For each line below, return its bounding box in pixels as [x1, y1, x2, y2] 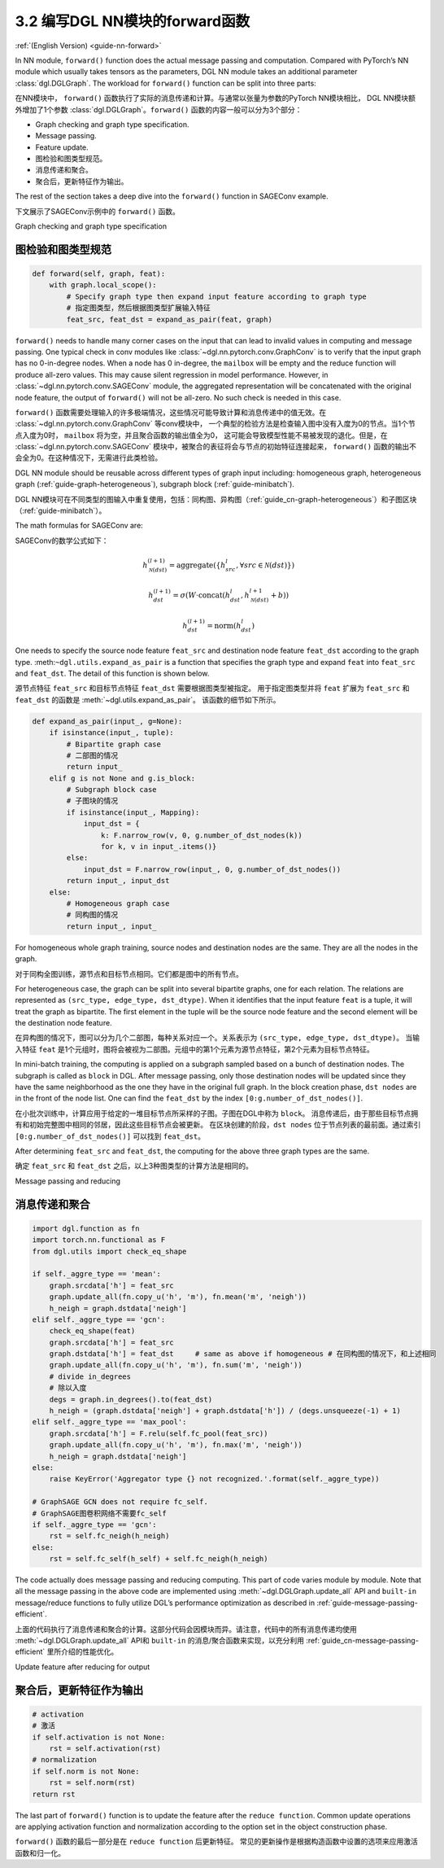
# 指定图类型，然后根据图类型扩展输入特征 [66, 304, 211, 313]
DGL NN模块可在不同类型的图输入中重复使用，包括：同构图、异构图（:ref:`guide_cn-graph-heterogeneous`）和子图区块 [15, 494, 417, 504]
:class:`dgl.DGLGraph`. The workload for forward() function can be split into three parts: [15, 78, 316, 88]
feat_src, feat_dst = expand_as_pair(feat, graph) [66, 314, 272, 324]
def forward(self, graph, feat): [32, 269, 166, 278]
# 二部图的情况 [66, 750, 118, 760]
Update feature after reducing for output [15, 1661, 150, 1672]
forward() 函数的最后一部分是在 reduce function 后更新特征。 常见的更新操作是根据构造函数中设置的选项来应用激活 [15, 1836, 419, 1847]
